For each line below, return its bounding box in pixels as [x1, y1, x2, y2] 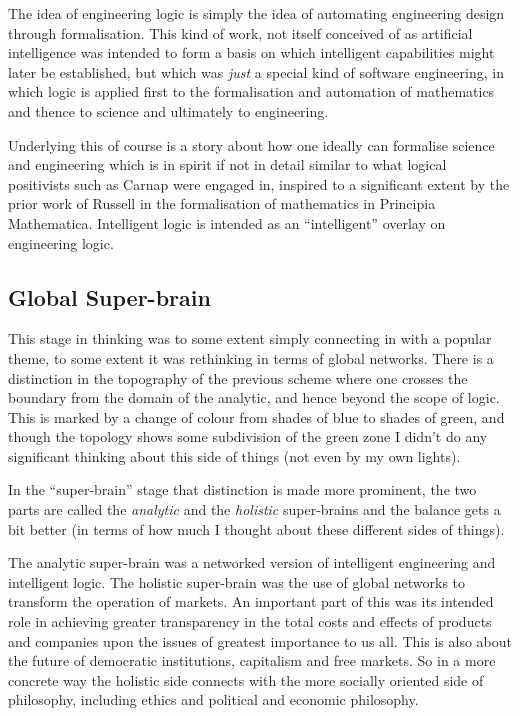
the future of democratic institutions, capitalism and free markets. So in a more [8, 650, 496, 671]
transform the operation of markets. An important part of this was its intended [8, 591, 494, 612]
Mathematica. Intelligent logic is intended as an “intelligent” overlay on [8, 212, 446, 233]
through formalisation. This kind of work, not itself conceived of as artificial [8, 22, 473, 43]
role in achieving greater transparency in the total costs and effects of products [8, 611, 492, 632]
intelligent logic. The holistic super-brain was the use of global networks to [8, 571, 466, 592]
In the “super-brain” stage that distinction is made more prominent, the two [8, 479, 477, 500]
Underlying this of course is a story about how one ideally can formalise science [8, 134, 495, 155]
